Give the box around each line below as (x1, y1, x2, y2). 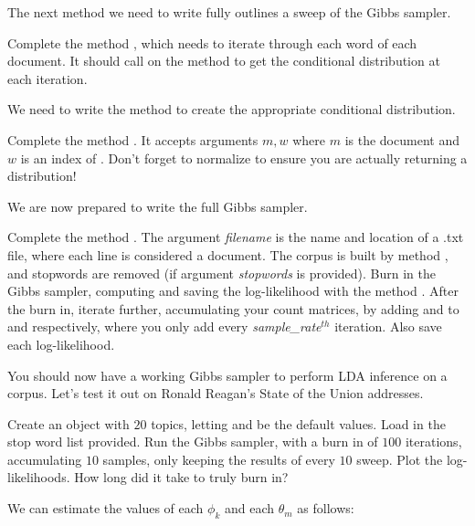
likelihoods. (7, 468, 70, 487)
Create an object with (7, 414, 130, 433)
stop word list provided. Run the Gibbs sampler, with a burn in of (7, 432, 378, 451)
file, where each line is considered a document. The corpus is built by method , (7, 245, 449, 264)
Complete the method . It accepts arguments (7, 130, 259, 149)
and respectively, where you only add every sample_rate (7, 317, 322, 336)
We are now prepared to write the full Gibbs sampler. (7, 196, 308, 216)
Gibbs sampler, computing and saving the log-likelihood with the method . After (7, 281, 459, 300)
